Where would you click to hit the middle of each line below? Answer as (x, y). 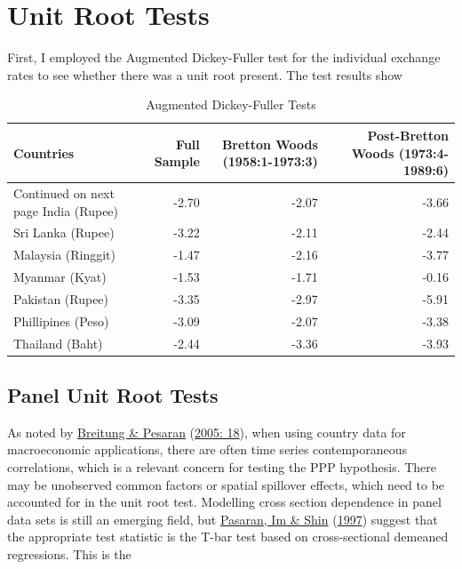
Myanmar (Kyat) (60, 277)
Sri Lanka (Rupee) (64, 232)
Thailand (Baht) (58, 343)
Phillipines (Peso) (61, 321)
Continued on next (64, 192)
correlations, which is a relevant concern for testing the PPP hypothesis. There (222, 467)
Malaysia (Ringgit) (65, 255)
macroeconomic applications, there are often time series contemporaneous (207, 449)
